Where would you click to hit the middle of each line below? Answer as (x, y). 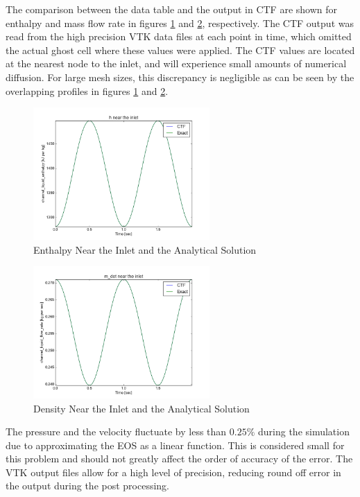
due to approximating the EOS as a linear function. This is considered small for (175, 445)
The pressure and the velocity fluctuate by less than (116, 431)
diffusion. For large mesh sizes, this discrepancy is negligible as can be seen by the (180, 77)
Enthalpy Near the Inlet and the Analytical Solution (145, 249)
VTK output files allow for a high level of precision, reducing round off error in (173, 472)
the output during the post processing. (88, 486)
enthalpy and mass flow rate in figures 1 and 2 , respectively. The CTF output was (180, 23)
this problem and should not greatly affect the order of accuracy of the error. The (179, 459)
